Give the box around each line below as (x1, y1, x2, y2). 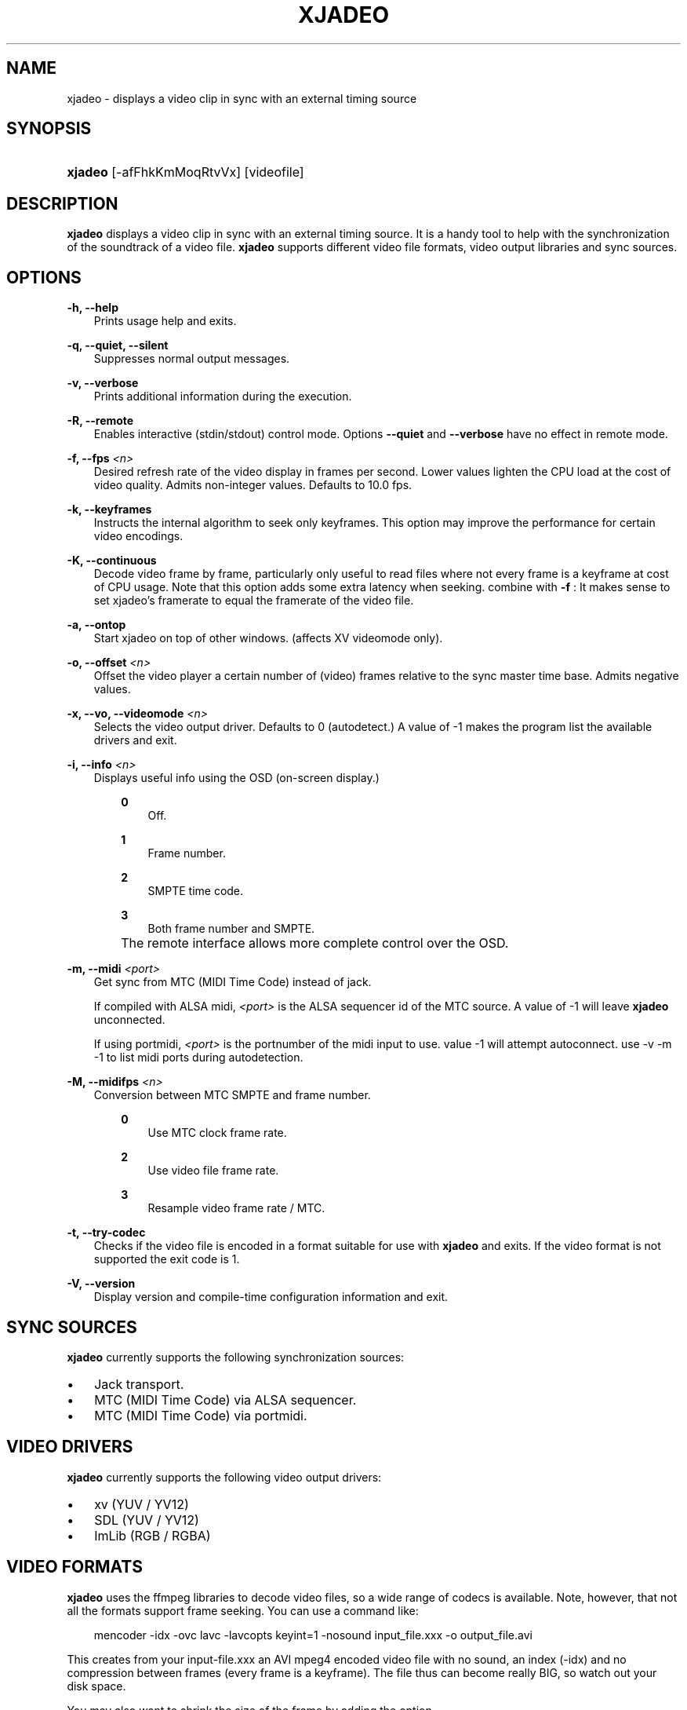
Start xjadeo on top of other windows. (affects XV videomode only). (93, 631, 443, 645)
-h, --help (67, 301, 118, 315)
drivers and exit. (93, 733, 177, 747)
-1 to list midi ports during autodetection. (93, 1050, 304, 1065)
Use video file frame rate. (147, 1164, 279, 1178)
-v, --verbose (67, 376, 139, 390)
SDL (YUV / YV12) (94, 1511, 199, 1528)
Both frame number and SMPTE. (147, 922, 315, 936)
